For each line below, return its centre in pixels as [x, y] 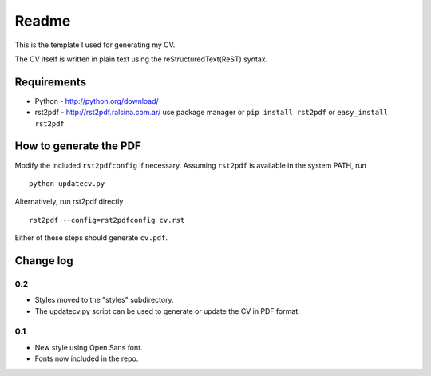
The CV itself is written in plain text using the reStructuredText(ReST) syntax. [141, 59]
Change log [44, 261]
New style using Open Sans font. [89, 347]
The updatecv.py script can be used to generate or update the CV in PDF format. [167, 311]
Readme [43, 21]
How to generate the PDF [78, 146]
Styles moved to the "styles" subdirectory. [105, 300]
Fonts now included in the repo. [87, 358]
